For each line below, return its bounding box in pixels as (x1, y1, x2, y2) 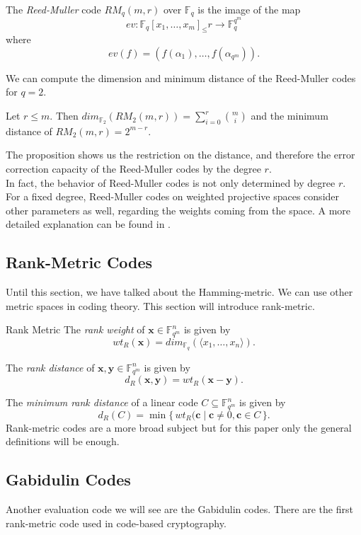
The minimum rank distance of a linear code (6, 395, 198, 410)
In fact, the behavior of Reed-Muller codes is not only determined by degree (6, 175, 336, 190)
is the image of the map (197, 2, 301, 16)
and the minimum (251, 108, 328, 123)
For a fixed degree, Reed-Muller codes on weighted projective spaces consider (6, 189, 340, 204)
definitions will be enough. (6, 434, 120, 449)
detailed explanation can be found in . (6, 217, 171, 231)
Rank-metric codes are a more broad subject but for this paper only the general (6, 420, 352, 435)
